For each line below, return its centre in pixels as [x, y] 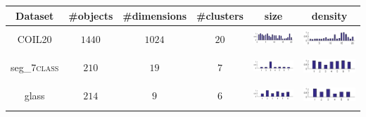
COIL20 [34, 38]
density [329, 15]
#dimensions [154, 15]
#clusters [220, 15]
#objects [91, 15]
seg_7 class [35, 67]
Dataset [35, 15]
